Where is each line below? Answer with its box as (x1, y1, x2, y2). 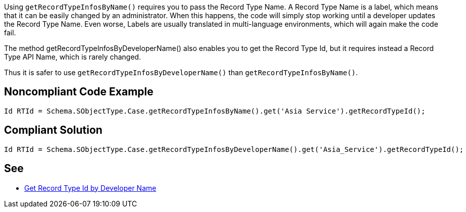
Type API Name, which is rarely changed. (4, 52, 141, 61)
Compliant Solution (4, 124, 102, 137)
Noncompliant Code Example (4, 85, 153, 98)
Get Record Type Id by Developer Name (24, 183, 157, 192)
